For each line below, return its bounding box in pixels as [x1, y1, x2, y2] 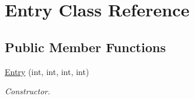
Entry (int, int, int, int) [5, 65, 89, 77]
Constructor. [5, 85, 51, 97]
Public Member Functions [5, 37, 166, 56]
